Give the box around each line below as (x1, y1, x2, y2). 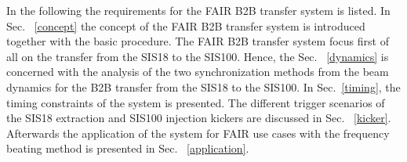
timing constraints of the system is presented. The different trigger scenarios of (6, 94, 385, 110)
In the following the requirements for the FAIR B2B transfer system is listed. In (6, 2, 391, 18)
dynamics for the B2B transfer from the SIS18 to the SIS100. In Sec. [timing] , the (6, 78, 401, 95)
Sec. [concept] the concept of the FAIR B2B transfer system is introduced (6, 17, 365, 34)
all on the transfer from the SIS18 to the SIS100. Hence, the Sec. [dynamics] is (6, 48, 389, 64)
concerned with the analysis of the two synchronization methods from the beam (6, 63, 389, 80)
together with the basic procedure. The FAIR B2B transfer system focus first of (6, 33, 389, 49)
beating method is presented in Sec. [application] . (6, 140, 249, 157)
